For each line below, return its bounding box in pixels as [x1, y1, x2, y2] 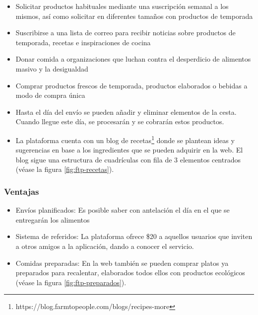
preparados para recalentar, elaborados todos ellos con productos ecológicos [15, 267, 245, 278]
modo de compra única [15, 90, 85, 100]
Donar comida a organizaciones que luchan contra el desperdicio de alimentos [15, 54, 251, 64]
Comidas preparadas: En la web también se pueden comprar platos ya [15, 257, 229, 268]
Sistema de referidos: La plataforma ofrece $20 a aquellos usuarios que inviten [15, 231, 253, 241]
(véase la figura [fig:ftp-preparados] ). [15, 277, 127, 287]
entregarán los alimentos [15, 214, 90, 225]
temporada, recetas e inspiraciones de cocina [15, 37, 151, 47]
